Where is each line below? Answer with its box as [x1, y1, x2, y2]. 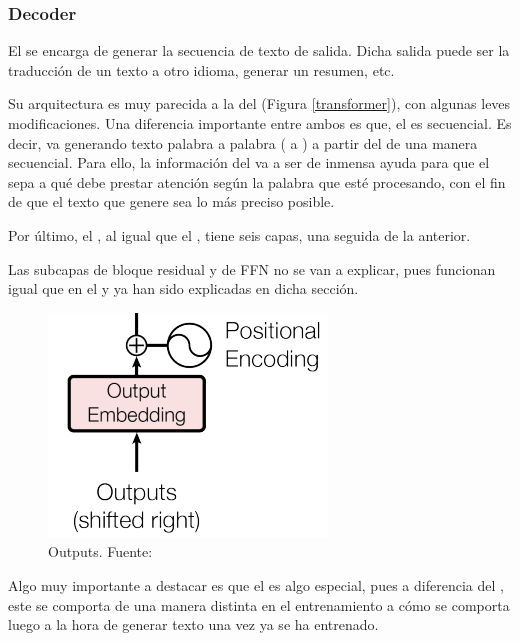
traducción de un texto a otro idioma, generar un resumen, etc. [8, 59, 395, 80]
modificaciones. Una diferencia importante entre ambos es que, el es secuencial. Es [8, 113, 512, 133]
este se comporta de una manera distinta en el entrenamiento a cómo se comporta [8, 594, 510, 615]
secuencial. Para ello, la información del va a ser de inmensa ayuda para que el [8, 152, 490, 173]
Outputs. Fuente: [48, 541, 153, 562]
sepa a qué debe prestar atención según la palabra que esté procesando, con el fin [8, 171, 506, 192]
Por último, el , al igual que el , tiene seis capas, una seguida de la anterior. [8, 224, 471, 245]
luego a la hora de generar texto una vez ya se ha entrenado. [8, 614, 379, 635]
